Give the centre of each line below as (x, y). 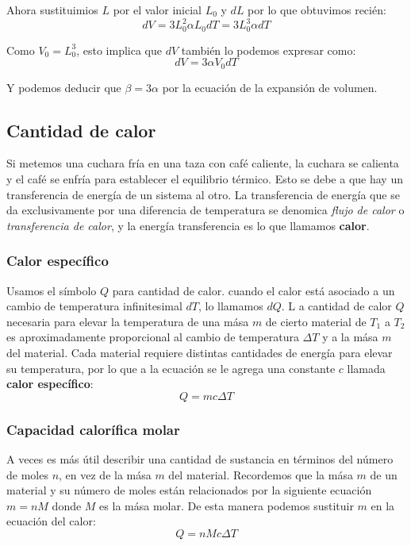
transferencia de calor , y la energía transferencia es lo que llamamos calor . (188, 225)
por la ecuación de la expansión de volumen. (270, 87)
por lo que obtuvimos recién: (317, 10)
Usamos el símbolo (52, 290)
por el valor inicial (157, 10)
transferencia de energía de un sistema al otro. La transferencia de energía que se (203, 194)
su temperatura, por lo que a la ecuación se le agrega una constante (171, 368)
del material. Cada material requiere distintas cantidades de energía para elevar (200, 352)
